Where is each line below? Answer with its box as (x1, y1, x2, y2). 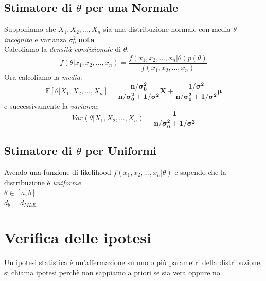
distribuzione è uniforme (4, 177, 81, 187)
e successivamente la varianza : (4, 100, 99, 111)
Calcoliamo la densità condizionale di (4, 44, 121, 55)
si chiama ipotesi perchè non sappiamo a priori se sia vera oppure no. (4, 267, 222, 278)
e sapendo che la (174, 166, 226, 177)
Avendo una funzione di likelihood (4, 166, 111, 177)
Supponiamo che (4, 24, 56, 34)
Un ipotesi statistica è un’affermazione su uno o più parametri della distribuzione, (4, 257, 262, 268)
